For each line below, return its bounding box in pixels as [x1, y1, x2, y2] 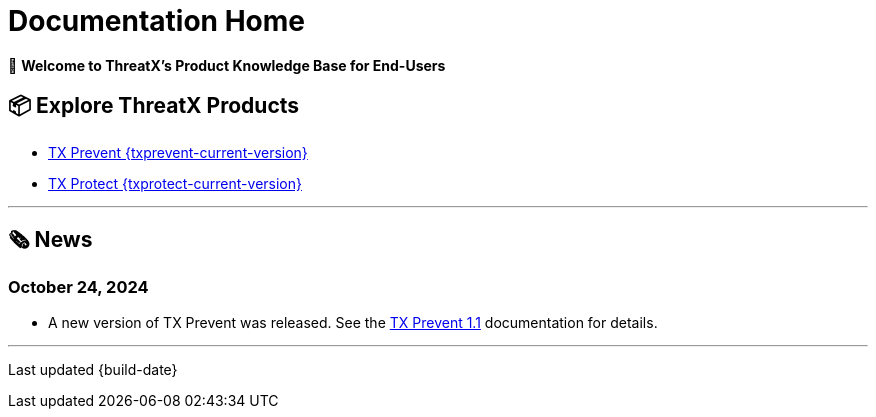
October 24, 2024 [8, 277, 149, 298]
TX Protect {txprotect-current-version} [48, 174, 302, 192]
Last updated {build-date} [8, 360, 178, 378]
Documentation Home [8, 4, 306, 38]
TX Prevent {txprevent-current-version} [48, 143, 308, 161]
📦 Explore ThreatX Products [8, 93, 300, 119]
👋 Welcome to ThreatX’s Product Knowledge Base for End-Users [8, 56, 446, 74]
